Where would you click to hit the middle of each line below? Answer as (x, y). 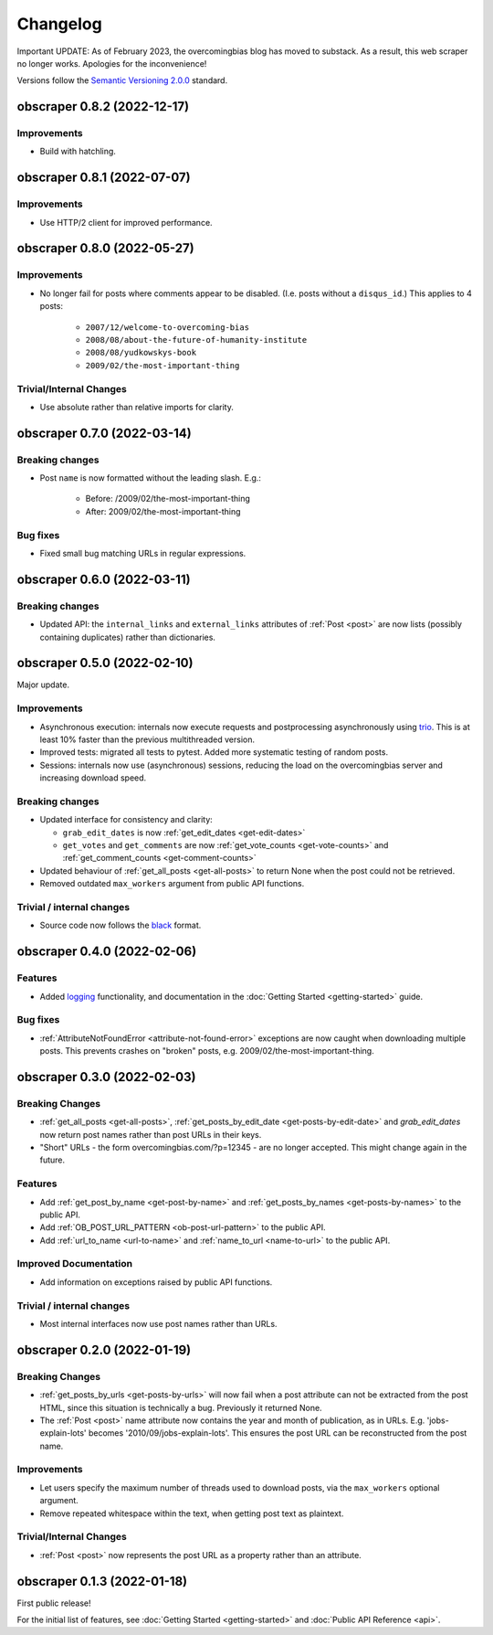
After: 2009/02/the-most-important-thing (163, 511)
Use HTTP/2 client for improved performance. (126, 222)
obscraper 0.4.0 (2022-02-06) (107, 952)
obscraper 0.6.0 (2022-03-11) (104, 579)
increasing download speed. (93, 778)
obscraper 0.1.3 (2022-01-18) (102, 1581)
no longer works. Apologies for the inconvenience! (112, 63)
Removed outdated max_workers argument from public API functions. (172, 884)
